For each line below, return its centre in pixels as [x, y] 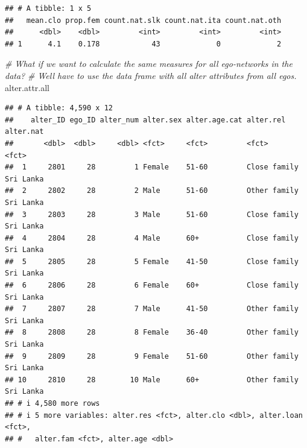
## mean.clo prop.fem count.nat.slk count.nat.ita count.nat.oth [143, 20]
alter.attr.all [27, 87]
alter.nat [24, 132]
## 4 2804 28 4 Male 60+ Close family [152, 238]
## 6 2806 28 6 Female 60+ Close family [152, 286]
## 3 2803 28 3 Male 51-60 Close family [152, 214]
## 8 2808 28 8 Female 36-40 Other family [152, 333]
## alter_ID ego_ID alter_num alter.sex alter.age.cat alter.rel [145, 120]
